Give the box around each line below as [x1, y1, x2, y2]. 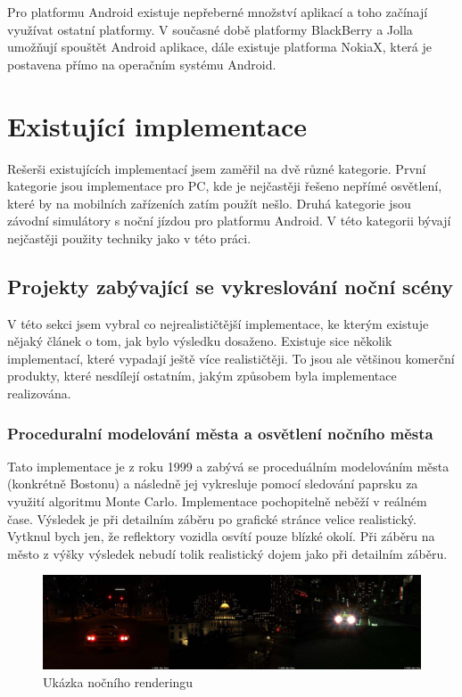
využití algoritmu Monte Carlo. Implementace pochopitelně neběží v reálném [7, 492, 427, 511]
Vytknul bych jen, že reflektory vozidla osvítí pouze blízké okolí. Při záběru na [7, 527, 435, 545]
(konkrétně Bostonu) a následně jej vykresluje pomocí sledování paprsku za [7, 474, 418, 493]
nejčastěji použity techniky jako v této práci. [7, 228, 252, 247]
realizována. [7, 384, 71, 403]
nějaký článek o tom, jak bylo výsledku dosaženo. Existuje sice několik [7, 332, 392, 350]
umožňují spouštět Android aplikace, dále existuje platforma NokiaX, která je [7, 37, 432, 56]
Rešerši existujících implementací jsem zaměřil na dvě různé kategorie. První [7, 159, 426, 177]
